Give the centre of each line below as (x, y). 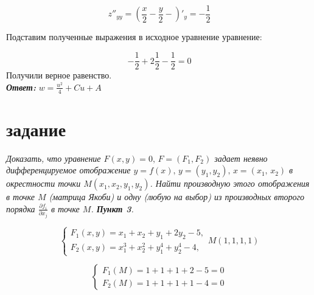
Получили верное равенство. (59, 75)
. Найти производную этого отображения (230, 183)
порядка (21, 208)
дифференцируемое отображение (68, 170)
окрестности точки (44, 183)
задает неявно (241, 158)
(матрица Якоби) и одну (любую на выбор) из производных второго (177, 197)
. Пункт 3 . (112, 208)
